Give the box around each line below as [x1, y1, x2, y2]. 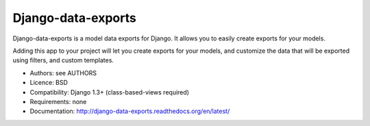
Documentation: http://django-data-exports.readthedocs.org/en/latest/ [29, 107, 230, 116]
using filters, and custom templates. [12, 56, 114, 64]
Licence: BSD [29, 79, 69, 87]
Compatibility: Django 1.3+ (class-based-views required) [29, 88, 190, 96]
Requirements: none [29, 97, 87, 105]
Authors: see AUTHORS [29, 68, 97, 77]
